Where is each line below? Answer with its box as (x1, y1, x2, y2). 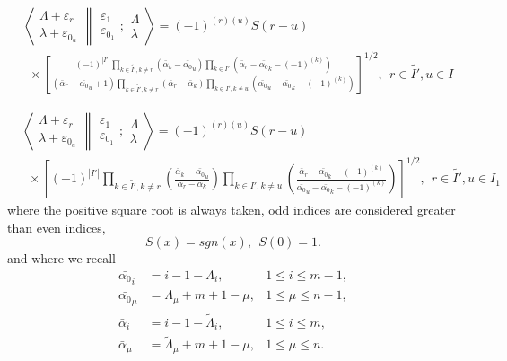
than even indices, (7, 217, 106, 236)
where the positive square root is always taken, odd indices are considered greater (7, 200, 456, 219)
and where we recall (7, 249, 117, 268)
